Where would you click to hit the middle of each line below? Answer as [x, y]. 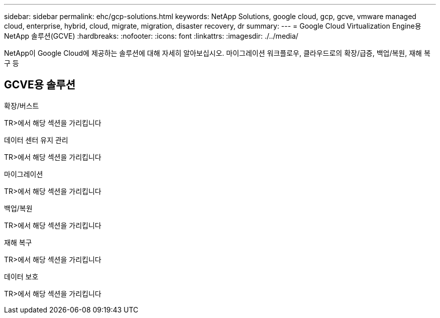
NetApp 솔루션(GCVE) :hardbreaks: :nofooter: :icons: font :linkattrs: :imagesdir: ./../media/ [151, 36]
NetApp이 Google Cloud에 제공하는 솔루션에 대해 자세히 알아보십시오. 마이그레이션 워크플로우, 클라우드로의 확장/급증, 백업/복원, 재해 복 [217, 53]
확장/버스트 [22, 105]
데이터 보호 [21, 276]
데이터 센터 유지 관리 [36, 140]
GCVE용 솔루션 [40, 85]
